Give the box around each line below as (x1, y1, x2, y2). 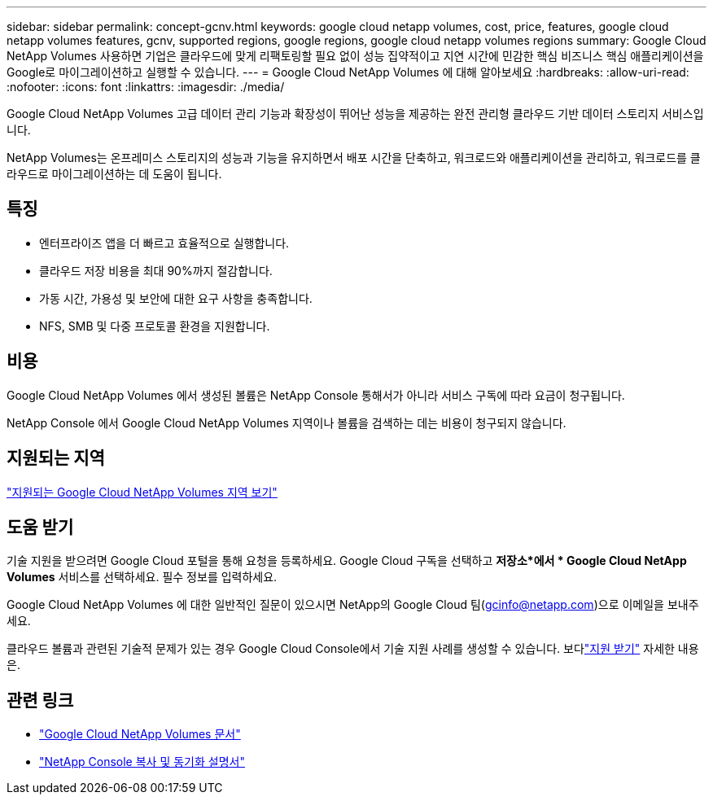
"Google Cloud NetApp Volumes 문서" (39, 727, 241, 742)
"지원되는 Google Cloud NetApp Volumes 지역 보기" (7, 484, 278, 499)
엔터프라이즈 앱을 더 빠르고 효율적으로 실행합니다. (39, 235, 290, 250)
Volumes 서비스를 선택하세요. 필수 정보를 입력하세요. (7, 570, 278, 584)
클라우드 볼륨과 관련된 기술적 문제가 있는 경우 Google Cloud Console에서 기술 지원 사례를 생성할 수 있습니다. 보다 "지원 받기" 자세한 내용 (7, 641, 699, 656)
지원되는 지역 (7, 448, 105, 469)
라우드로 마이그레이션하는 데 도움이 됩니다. (7, 167, 222, 181)
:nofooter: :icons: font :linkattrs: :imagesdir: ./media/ (7, 80, 285, 94)
